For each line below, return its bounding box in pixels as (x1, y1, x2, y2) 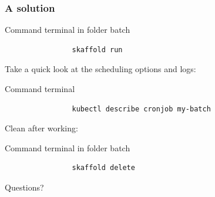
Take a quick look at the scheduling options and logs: (5, 63, 196, 75)
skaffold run (72, 45, 123, 54)
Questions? (5, 181, 44, 193)
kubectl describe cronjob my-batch (72, 104, 211, 113)
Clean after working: (5, 122, 78, 134)
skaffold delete (72, 164, 135, 172)
